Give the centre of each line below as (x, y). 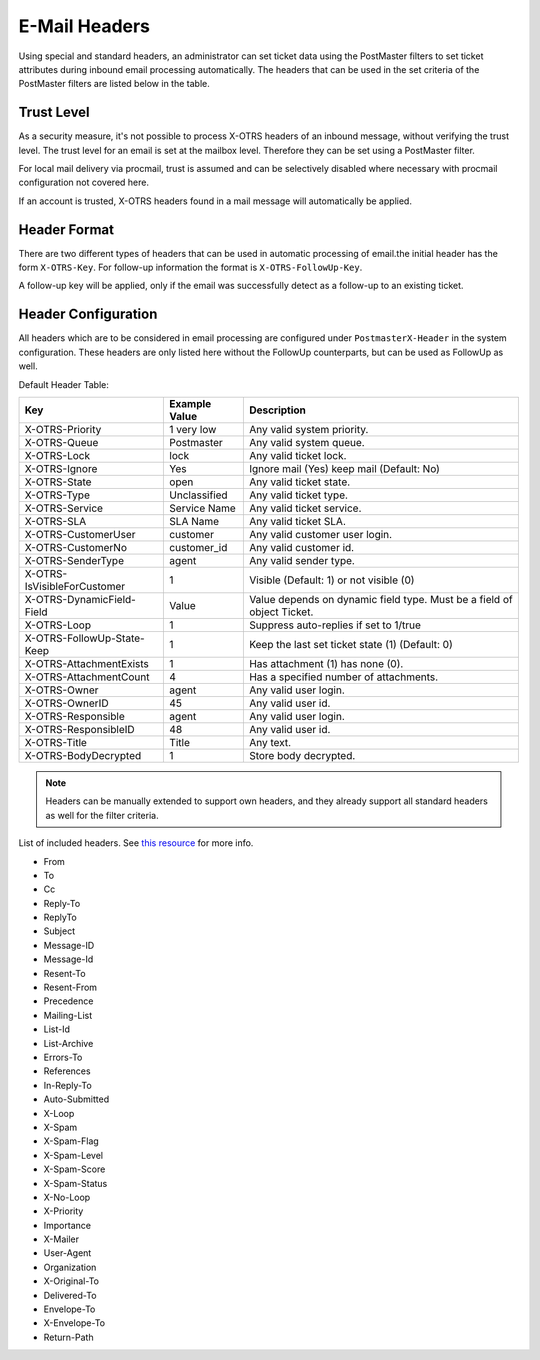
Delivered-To (70, 1295)
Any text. (270, 742)
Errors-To (63, 1057)
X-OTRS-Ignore (61, 468)
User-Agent (67, 1253)
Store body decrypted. (302, 755)
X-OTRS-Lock (57, 455)
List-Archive (68, 1043)
